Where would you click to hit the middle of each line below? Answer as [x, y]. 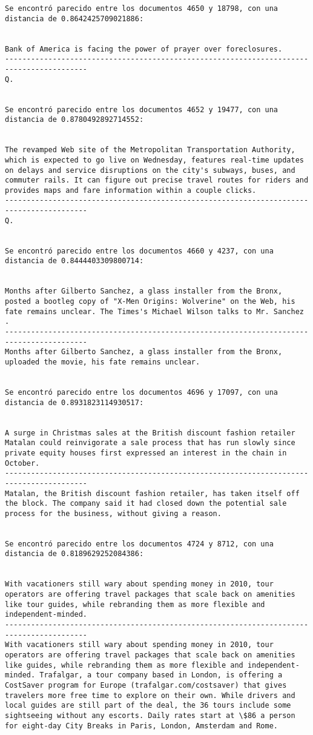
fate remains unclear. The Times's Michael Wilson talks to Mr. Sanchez [154, 311]
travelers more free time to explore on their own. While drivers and [150, 695]
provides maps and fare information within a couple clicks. [131, 190]
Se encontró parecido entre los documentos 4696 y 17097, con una [142, 392]
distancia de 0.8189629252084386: [74, 554]
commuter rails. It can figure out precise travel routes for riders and [157, 180]
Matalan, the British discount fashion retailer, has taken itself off [152, 493]
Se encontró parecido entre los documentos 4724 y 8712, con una [139, 544]
